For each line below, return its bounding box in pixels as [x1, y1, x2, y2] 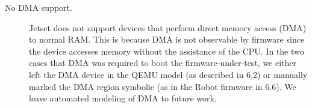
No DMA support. [5, 1, 72, 13]
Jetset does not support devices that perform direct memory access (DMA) [29, 21, 307, 34]
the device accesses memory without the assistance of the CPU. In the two [29, 44, 304, 57]
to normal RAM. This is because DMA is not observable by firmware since [29, 33, 305, 46]
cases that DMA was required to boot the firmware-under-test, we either [29, 56, 297, 69]
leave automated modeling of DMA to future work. [29, 92, 217, 104]
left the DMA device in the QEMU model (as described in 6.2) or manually [29, 68, 308, 80]
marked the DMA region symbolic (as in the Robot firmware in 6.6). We [29, 80, 296, 92]
